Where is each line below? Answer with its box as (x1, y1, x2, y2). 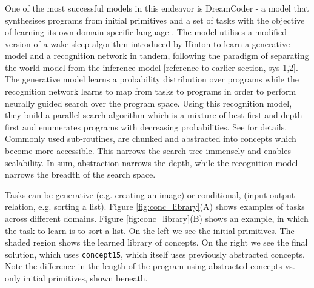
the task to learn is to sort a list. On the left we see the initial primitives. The (5, 224, 295, 236)
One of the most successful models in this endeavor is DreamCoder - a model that (5, 1, 310, 14)
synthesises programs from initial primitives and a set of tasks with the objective (5, 13, 305, 26)
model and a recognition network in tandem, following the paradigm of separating (5, 49, 309, 62)
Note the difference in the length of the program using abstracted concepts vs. (5, 260, 295, 272)
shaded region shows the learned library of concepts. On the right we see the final (5, 236, 308, 249)
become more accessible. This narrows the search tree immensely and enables (5, 144, 291, 157)
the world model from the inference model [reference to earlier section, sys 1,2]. (5, 61, 298, 73)
